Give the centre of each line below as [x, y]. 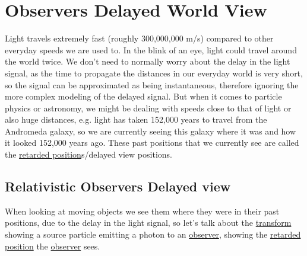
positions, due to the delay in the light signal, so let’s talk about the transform [148, 223]
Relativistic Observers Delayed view [118, 186]
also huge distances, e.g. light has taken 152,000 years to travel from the [136, 119]
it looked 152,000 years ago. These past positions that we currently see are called [152, 143]
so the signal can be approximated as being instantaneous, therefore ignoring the [152, 84]
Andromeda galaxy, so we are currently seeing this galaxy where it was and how [151, 131]
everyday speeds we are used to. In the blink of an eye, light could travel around [151, 49]
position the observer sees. [53, 246]
